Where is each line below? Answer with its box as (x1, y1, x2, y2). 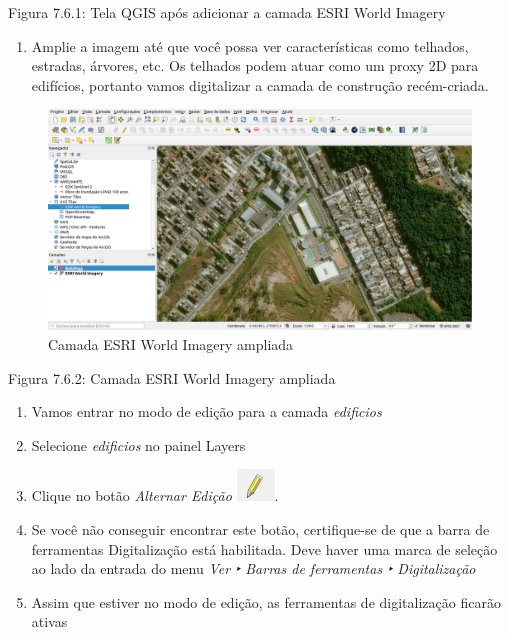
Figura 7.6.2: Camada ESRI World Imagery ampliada (8, 367, 336, 388)
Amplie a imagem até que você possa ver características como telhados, (31, 35, 469, 56)
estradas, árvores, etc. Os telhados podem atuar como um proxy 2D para (31, 55, 479, 76)
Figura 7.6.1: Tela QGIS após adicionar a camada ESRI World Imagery (8, 2, 446, 22)
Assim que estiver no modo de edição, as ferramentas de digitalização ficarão (31, 591, 501, 612)
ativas (31, 611, 68, 632)
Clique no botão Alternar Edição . (31, 485, 279, 506)
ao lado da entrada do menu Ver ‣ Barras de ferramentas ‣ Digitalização (31, 558, 476, 579)
